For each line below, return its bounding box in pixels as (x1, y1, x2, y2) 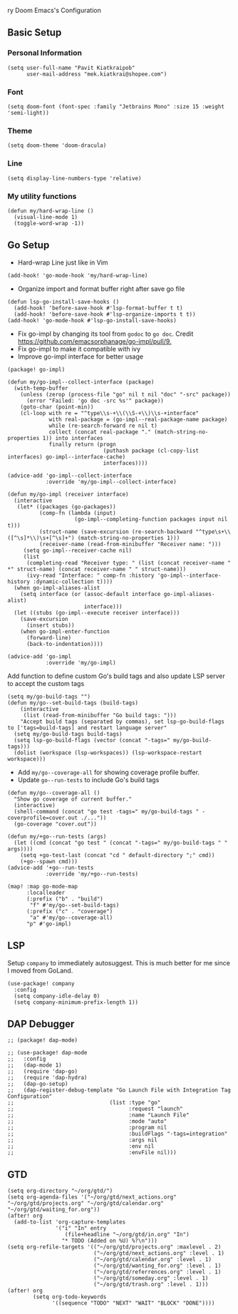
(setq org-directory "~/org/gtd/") (7, 1187, 113, 1195)
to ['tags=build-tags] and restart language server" (7, 724, 167, 732)
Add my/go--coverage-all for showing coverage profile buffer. (17, 768, 200, 776)
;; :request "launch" (7, 1105, 183, 1113)
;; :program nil (7, 1124, 167, 1131)
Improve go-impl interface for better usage (17, 352, 144, 361)
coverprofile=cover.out (7, 814, 78, 821)
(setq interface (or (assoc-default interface (20, 590, 161, 597)
